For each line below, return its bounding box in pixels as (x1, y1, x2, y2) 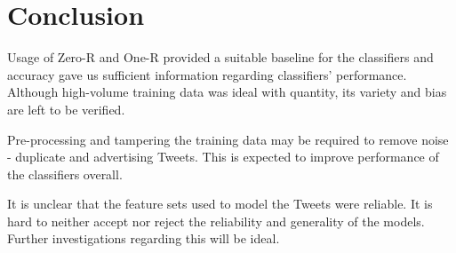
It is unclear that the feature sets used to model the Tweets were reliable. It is (7, 194, 433, 213)
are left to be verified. (7, 99, 125, 118)
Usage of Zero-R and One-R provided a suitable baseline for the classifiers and (7, 48, 434, 67)
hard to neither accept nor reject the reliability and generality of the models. (7, 211, 425, 230)
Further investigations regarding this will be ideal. (7, 229, 280, 248)
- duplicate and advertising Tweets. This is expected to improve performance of (7, 147, 439, 166)
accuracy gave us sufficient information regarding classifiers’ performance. (7, 65, 407, 83)
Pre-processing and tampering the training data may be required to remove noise (7, 130, 449, 148)
